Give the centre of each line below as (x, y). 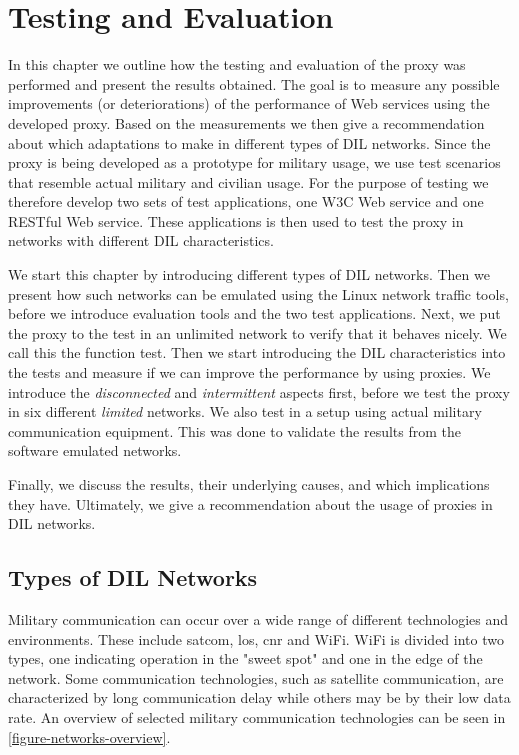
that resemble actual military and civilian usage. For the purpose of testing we (248, 181)
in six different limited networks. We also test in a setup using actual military (245, 411)
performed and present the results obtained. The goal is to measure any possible (254, 83)
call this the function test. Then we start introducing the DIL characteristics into (257, 352)
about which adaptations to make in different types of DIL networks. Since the (249, 142)
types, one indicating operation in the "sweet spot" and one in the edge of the (245, 658)
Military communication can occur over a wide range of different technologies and (258, 618)
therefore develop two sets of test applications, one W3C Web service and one (246, 201)
